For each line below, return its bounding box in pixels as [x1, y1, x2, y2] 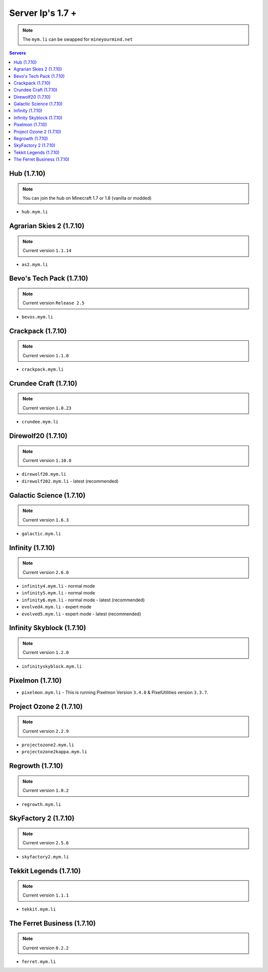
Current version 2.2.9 [22, 728, 69, 734]
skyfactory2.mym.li [21, 854, 69, 859]
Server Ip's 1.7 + [9, 7, 77, 18]
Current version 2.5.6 [22, 840, 69, 846]
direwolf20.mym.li [21, 471, 67, 477]
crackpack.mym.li [21, 366, 64, 372]
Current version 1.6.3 [22, 517, 69, 523]
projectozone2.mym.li [21, 742, 74, 748]
